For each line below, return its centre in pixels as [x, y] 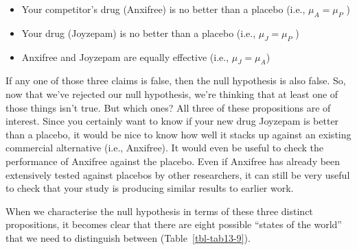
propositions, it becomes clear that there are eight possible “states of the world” [174, 224]
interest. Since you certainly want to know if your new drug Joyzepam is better [172, 121]
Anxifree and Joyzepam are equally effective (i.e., [125, 57]
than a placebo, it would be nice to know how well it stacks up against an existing [178, 134]
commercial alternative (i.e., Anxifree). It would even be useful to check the [164, 148]
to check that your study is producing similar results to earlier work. [150, 188]
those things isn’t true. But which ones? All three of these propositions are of [168, 107]
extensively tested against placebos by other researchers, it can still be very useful [178, 174]
